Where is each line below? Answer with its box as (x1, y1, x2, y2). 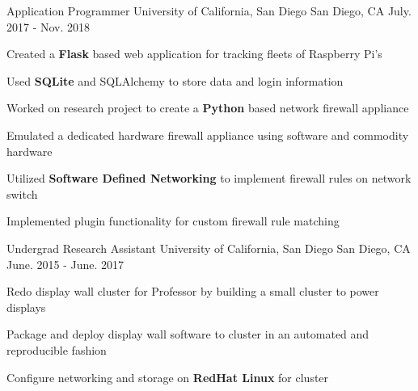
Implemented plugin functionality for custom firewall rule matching (6, 212, 340, 229)
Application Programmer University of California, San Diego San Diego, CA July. (6, 2, 412, 19)
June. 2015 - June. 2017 (6, 255, 125, 272)
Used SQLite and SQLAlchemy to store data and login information (6, 72, 344, 89)
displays (6, 298, 46, 315)
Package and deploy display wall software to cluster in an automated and (6, 326, 369, 343)
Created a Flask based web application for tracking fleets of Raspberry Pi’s (6, 45, 382, 62)
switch (6, 185, 38, 202)
